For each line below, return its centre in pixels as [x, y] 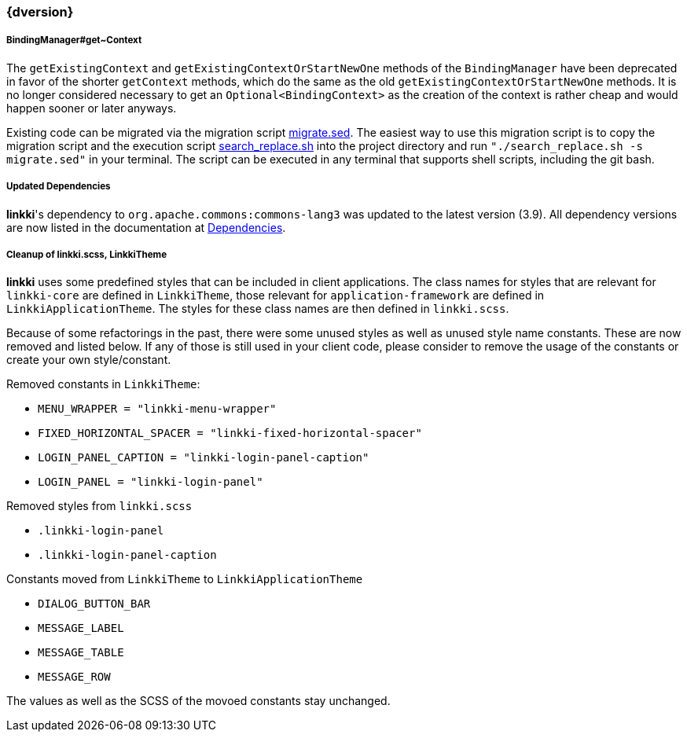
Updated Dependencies [59, 187]
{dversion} [40, 12]
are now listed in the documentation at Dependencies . [146, 227]
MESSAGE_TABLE [81, 653]
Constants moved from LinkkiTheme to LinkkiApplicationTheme [185, 579]
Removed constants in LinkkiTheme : [103, 384]
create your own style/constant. [89, 360]
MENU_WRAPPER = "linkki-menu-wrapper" [157, 409]
